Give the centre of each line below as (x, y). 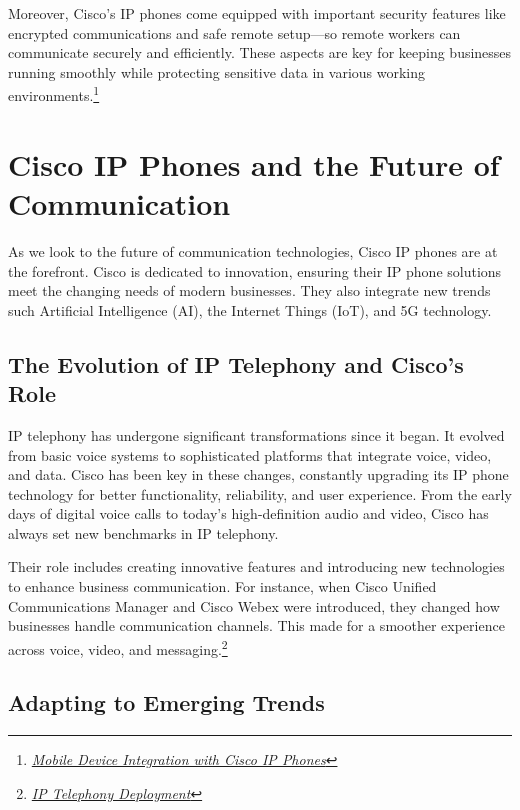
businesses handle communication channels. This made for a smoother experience (256, 625)
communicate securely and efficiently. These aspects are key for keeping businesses (260, 52)
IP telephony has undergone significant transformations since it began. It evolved (256, 434)
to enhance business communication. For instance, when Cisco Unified (222, 586)
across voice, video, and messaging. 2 (118, 647)
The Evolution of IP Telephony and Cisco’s (236, 363)
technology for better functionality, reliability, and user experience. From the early (260, 493)
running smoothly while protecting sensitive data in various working (217, 71)
